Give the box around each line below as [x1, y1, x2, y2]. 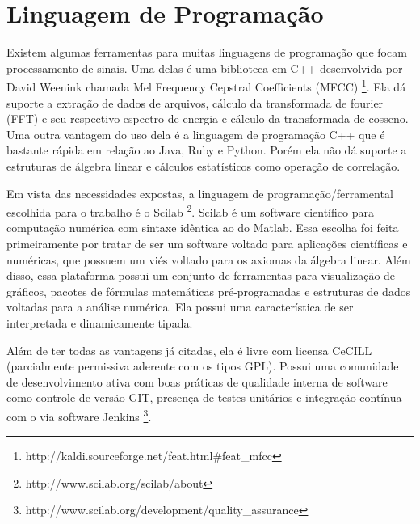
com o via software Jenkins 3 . [6, 405, 152, 425]
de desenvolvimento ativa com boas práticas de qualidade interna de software [6, 373, 388, 390]
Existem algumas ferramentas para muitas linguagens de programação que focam [6, 44, 407, 61]
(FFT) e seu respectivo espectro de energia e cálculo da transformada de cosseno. [6, 110, 409, 127]
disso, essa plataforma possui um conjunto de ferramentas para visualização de [6, 267, 396, 284]
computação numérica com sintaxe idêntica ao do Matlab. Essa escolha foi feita [6, 219, 399, 236]
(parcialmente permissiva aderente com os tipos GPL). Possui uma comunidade [6, 357, 399, 374]
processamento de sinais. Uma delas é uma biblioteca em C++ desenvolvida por [6, 59, 403, 76]
